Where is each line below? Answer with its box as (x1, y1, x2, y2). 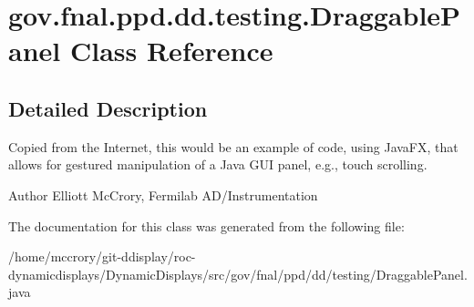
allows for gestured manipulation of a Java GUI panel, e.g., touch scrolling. (8, 155, 428, 174)
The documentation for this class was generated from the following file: (8, 216, 405, 235)
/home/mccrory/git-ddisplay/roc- (8, 247, 196, 266)
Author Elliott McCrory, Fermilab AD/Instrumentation (8, 185, 318, 204)
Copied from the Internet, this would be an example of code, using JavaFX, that (8, 137, 459, 156)
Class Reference (69, 32, 273, 69)
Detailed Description (8, 94, 208, 122)
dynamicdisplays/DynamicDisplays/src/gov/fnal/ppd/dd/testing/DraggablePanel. (8, 264, 468, 283)
